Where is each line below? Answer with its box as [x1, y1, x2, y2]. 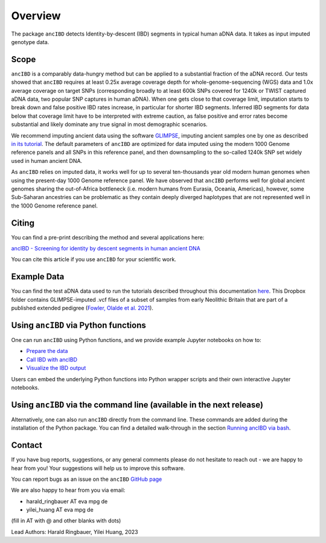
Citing [11, 218, 34, 228]
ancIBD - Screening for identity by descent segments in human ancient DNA [11, 245, 200, 252]
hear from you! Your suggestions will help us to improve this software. [11, 465, 185, 472]
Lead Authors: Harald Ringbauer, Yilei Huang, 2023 [11, 528, 138, 535]
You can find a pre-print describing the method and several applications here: [11, 233, 205, 241]
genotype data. [11, 38, 50, 45]
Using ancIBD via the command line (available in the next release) [11, 399, 264, 410]
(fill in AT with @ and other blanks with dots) [11, 517, 121, 524]
